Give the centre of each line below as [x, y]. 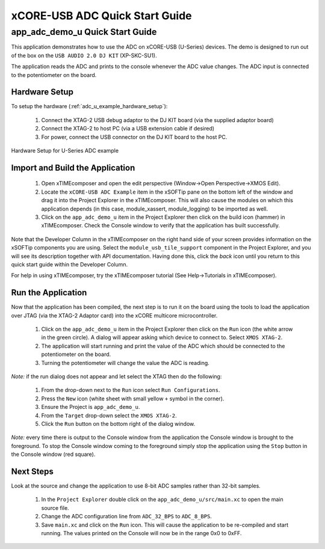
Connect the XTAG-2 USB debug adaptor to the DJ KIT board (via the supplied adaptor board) [157, 120]
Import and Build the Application [73, 167]
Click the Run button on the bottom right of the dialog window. [118, 423]
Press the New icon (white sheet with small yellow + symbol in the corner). [133, 398]
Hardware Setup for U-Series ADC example [65, 151]
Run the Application [49, 293]
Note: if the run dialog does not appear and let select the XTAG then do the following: [116, 376]
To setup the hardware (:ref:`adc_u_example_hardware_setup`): [89, 106]
